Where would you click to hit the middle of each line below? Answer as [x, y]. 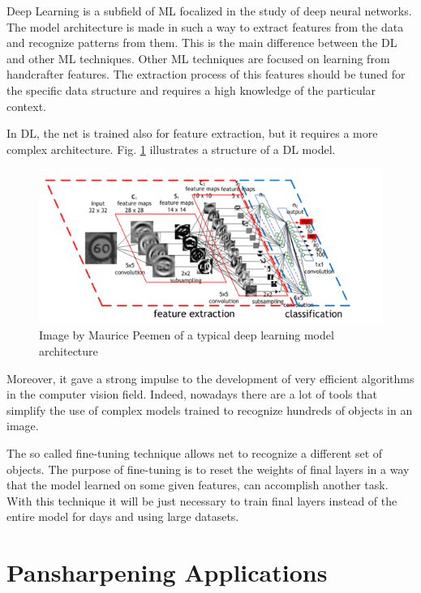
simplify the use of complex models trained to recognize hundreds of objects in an [210, 410]
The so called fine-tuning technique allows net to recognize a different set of [195, 453]
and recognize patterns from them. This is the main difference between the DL [202, 43]
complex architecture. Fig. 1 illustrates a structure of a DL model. [171, 149]
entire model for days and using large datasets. [123, 516]
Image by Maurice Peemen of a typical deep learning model [187, 335]
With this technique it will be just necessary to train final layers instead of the [202, 500]
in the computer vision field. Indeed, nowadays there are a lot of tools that [192, 394]
